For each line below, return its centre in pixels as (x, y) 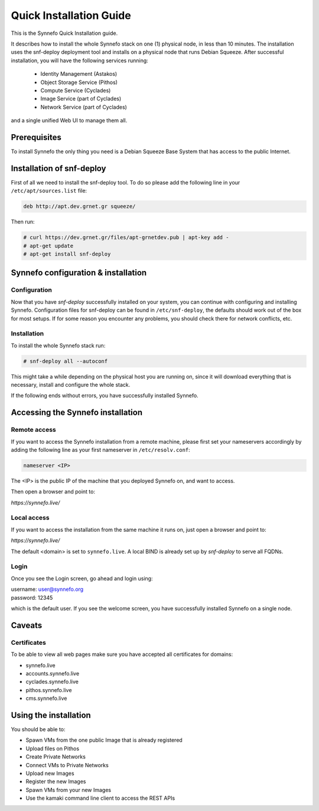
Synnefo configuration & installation (79, 273)
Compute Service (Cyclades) (76, 90)
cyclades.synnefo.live (52, 682)
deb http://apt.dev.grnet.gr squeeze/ (79, 206)
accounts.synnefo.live (53, 673)
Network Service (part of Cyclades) (84, 107)
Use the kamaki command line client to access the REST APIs (100, 798)
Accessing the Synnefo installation (77, 413)
